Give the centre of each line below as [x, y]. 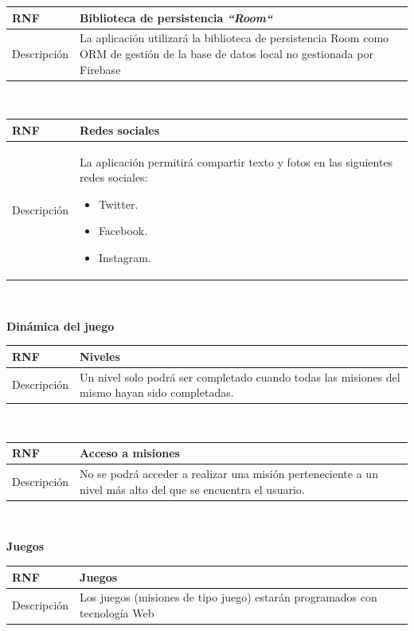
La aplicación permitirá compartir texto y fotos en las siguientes [236, 161]
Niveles [100, 356]
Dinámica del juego [61, 325]
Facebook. [123, 231]
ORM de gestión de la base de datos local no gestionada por [227, 53]
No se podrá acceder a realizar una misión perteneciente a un [229, 474]
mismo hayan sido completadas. [157, 392]
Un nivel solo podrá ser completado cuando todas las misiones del [240, 376]
